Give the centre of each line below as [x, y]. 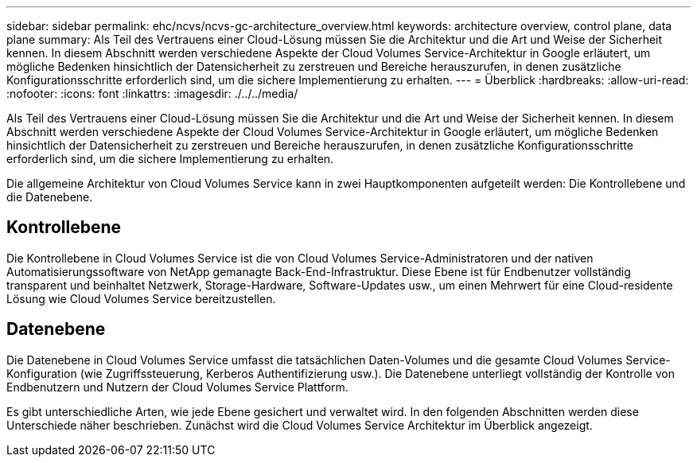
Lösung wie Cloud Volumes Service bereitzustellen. [141, 298]
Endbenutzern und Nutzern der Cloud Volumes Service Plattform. [177, 387]
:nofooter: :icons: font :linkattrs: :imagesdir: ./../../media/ [152, 93]
